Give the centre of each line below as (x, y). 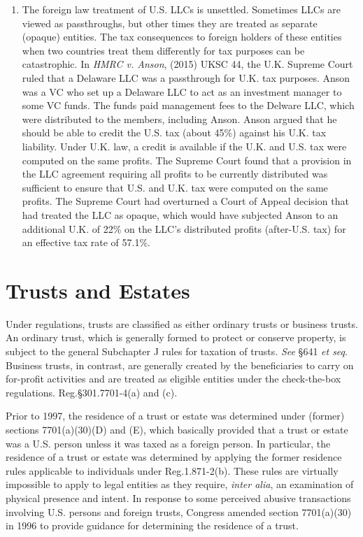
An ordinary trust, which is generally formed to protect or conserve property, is (176, 337)
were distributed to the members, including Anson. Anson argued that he (179, 119)
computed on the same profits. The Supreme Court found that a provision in (187, 160)
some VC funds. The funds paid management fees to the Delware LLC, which (188, 105)
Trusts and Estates (98, 290)
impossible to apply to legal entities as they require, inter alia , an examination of (180, 484)
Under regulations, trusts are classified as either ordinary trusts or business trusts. (182, 323)
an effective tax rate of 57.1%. (86, 242)
